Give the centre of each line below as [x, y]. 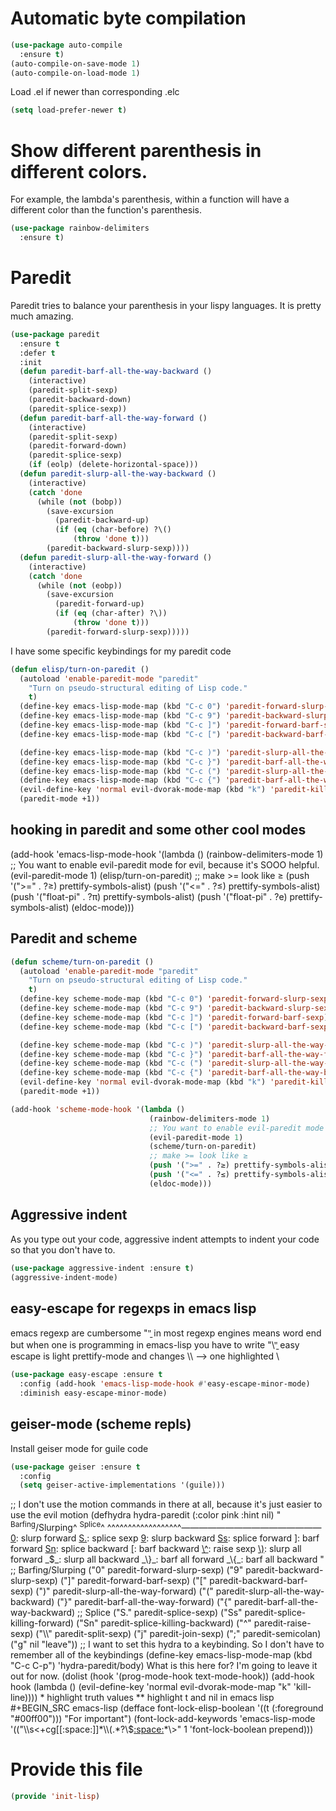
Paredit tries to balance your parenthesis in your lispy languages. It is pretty [166, 305]
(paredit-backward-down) [80, 400]
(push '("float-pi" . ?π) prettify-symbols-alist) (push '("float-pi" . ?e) [149, 896]
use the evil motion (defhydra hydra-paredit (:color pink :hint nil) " [146, 1515]
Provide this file [76, 1769]
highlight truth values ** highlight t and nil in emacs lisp [160, 1697]
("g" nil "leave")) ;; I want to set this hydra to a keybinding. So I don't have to [167, 1644]
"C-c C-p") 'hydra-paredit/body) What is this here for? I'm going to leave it [164, 1665]
